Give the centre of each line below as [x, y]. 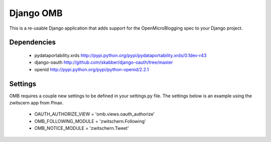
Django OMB [36, 13]
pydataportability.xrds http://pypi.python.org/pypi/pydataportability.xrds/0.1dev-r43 [120, 55]
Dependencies [33, 42]
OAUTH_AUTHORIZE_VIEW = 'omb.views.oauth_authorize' [95, 114]
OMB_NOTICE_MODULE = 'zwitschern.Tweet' [82, 128]
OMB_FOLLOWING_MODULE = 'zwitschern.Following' [90, 121]
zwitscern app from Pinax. [36, 103]
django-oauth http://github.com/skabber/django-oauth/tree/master [104, 62]
